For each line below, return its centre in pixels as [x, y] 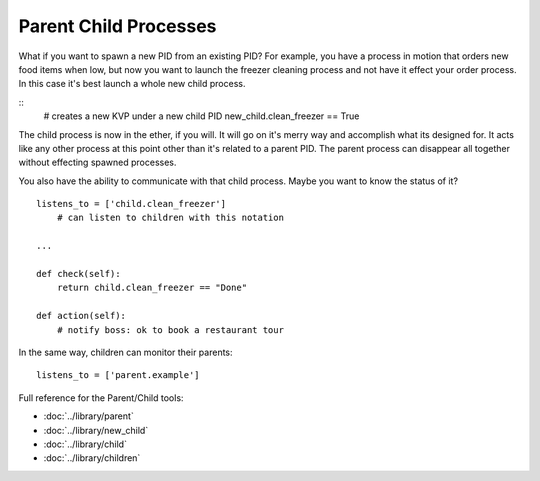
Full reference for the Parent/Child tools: [101, 397]
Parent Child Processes [117, 26]
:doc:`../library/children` [92, 458]
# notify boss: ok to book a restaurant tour [170, 329]
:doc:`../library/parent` [88, 416]
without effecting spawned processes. [97, 162]
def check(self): [78, 274]
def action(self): [81, 316]
